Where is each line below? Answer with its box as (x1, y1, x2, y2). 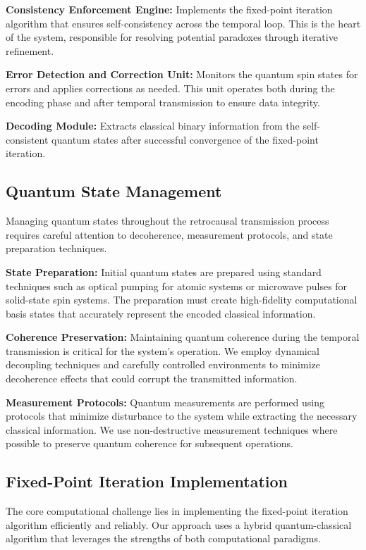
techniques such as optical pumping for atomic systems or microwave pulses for (6, 278, 348, 293)
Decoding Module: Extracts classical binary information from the (6, 118, 300, 133)
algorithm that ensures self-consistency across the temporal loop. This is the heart (6, 15, 361, 30)
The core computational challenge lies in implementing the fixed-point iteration (6, 504, 348, 518)
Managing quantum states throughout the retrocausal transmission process (6, 213, 329, 228)
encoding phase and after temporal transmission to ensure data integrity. (6, 94, 320, 109)
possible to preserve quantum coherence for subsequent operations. (6, 436, 293, 451)
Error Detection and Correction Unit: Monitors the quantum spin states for (6, 67, 358, 82)
